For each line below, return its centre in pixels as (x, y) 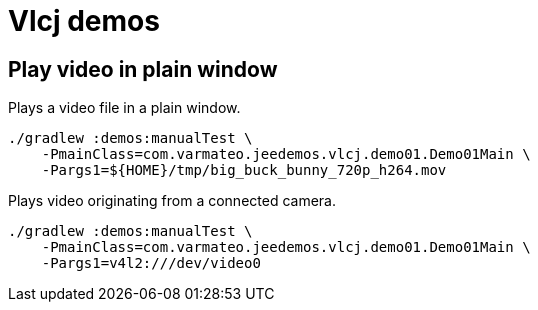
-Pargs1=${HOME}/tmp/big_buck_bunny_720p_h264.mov (244, 170)
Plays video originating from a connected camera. (172, 201)
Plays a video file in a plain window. (124, 108)
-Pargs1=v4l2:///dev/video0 (151, 263)
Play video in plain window (143, 69)
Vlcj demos (84, 21)
